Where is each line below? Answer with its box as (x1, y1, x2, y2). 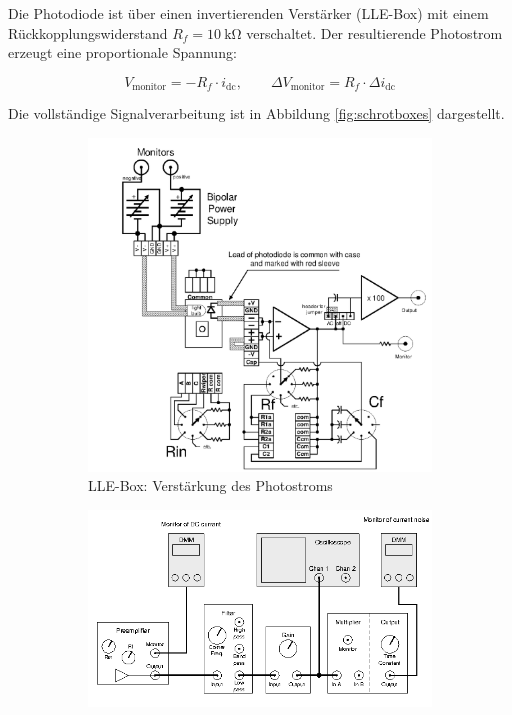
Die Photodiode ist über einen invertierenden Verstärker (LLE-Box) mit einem (8, 3, 489, 23)
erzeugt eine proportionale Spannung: (8, 42, 237, 63)
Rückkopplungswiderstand (8, 22, 168, 43)
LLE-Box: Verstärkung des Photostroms (88, 475, 333, 496)
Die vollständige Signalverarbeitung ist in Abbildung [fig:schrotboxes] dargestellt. (8, 103, 505, 124)
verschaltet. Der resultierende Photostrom (246, 22, 503, 43)
